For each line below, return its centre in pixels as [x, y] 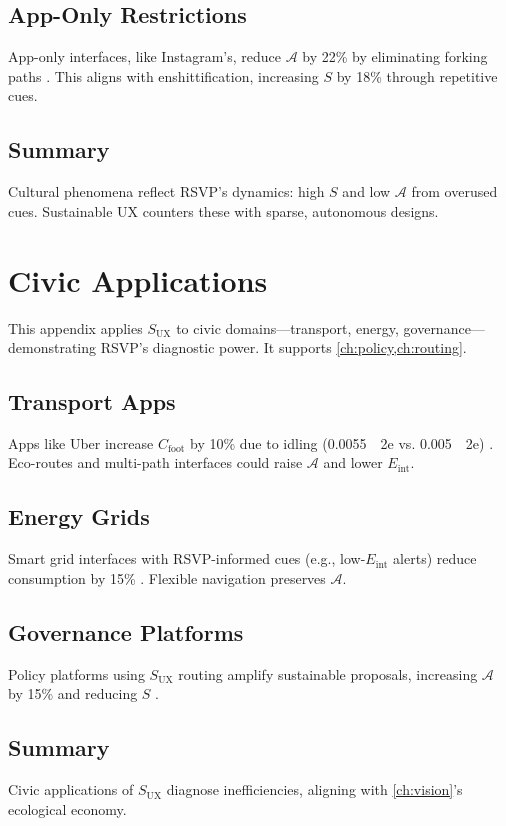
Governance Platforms [126, 631]
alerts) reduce [435, 558]
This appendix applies [75, 327]
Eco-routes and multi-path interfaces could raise [155, 462]
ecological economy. [67, 808]
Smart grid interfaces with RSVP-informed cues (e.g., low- [187, 558]
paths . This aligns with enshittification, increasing [163, 75]
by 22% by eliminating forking [395, 56]
